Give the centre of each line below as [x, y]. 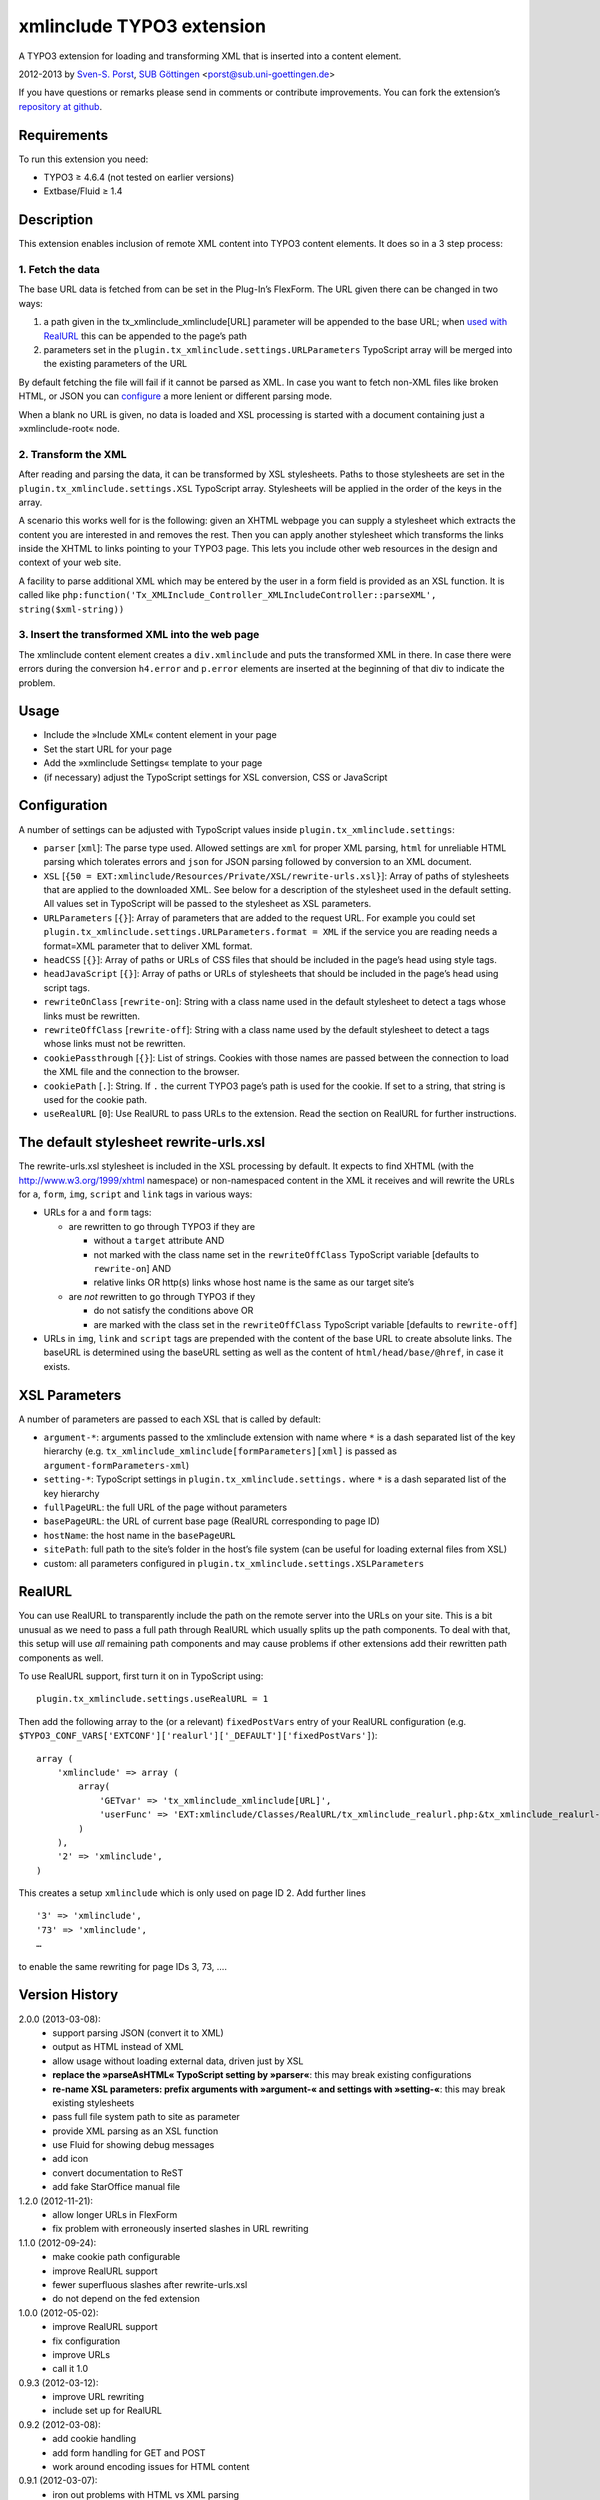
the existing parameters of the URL [115, 364]
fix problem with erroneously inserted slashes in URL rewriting [180, 2229]
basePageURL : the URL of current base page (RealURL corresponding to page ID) [211, 1521]
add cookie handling [94, 2439]
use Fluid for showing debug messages [133, 2145]
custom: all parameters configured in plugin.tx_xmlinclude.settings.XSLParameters [234, 1563]
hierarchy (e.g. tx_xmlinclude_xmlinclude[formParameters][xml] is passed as [220, 1451]
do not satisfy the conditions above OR [173, 1311]
